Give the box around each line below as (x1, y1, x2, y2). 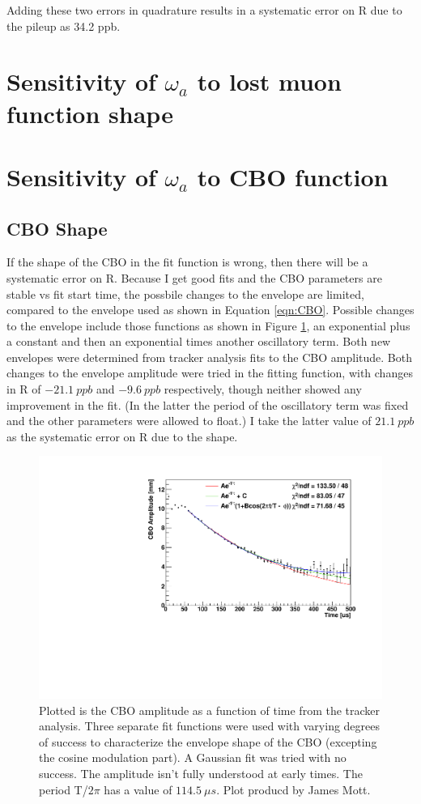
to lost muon (197, 65, 342, 98)
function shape (6, 96, 173, 130)
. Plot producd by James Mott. (216, 781, 371, 798)
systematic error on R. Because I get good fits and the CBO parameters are (6, 269, 382, 286)
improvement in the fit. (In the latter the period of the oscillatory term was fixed (6, 396, 409, 413)
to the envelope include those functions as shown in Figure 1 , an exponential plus (6, 317, 410, 334)
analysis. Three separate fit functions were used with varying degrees (39, 717, 381, 734)
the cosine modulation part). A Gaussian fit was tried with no (39, 749, 347, 766)
